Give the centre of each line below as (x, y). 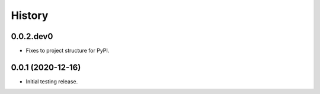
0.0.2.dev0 (32, 36)
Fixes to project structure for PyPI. (68, 51)
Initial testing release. (52, 81)
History (30, 15)
